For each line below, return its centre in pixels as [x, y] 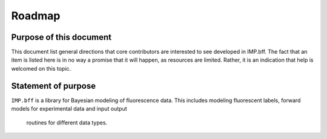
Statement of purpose [54, 86]
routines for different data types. [67, 122]
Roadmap [36, 16]
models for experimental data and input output [69, 109]
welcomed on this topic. [41, 68]
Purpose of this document [61, 37]
